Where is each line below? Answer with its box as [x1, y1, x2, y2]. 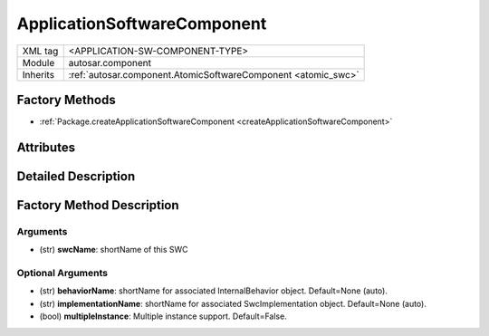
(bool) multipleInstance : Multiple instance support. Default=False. [39, 311, 287, 322]
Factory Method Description [16, 197, 180, 213]
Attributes [16, 139, 76, 155]
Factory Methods [16, 91, 117, 108]
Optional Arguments [16, 267, 109, 280]
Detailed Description [16, 168, 136, 184]
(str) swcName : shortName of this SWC [39, 245, 189, 255]
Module [22, 56, 55, 69]
